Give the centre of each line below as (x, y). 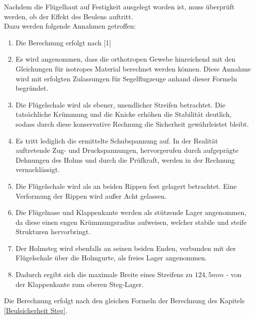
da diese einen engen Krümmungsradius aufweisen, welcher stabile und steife (131, 222)
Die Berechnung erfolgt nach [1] (63, 42)
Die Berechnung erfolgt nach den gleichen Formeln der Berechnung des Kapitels (124, 301)
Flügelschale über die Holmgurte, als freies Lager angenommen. (111, 258)
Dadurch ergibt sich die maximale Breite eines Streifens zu (104, 274)
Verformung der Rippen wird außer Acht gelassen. (91, 195)
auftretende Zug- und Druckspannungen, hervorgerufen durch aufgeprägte (127, 150)
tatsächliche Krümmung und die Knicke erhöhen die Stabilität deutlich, (124, 114)
